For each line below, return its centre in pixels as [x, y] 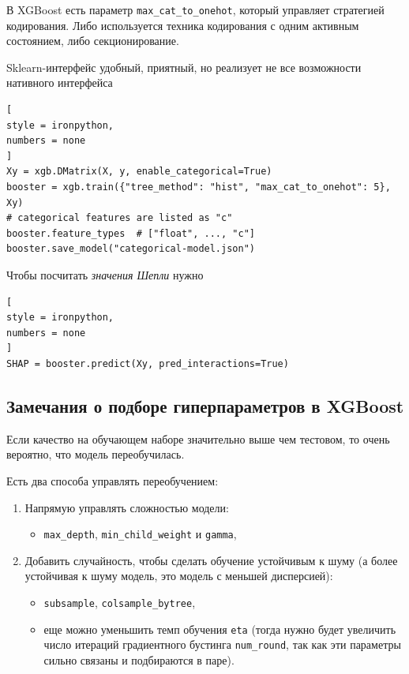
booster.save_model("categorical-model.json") [131, 249]
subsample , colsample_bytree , [120, 602]
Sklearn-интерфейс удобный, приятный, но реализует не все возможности [184, 67]
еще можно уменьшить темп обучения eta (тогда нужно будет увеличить [220, 629]
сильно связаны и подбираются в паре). [139, 659]
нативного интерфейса [60, 82]
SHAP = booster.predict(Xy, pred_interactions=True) [148, 363]
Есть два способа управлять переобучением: [113, 480]
